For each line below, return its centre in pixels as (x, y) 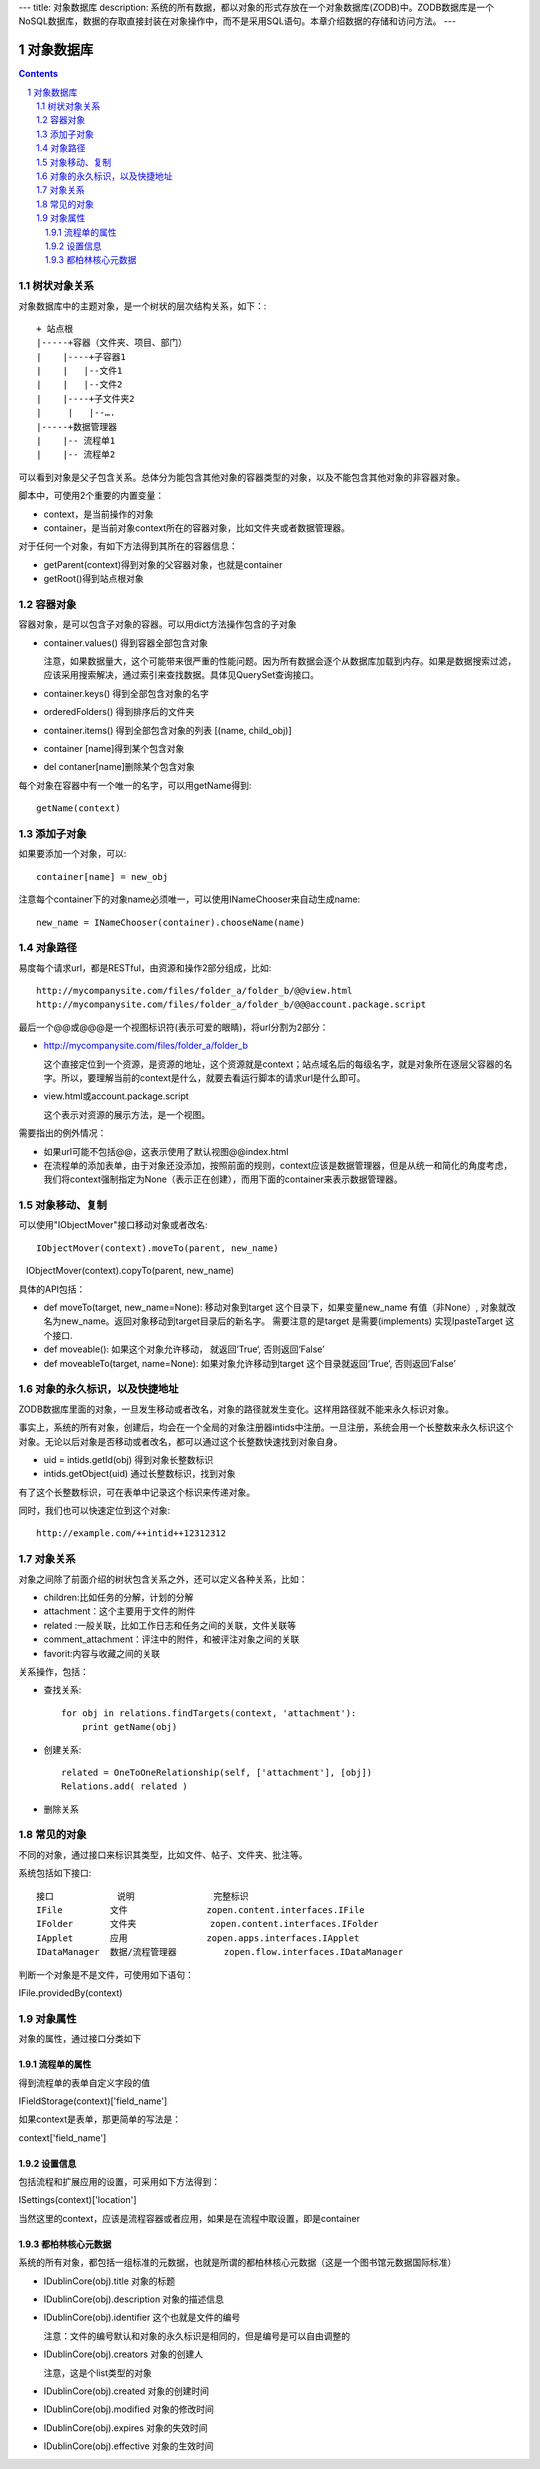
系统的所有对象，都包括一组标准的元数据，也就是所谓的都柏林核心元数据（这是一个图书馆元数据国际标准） (237, 2262)
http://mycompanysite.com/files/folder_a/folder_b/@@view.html (194, 991)
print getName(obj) (129, 1727)
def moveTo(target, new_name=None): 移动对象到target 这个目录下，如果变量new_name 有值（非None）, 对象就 (275, 1307)
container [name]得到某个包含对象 (114, 749)
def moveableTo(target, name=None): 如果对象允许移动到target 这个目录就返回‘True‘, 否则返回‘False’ (250, 1363)
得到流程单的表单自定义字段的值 (84, 2082)
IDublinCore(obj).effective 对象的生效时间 (128, 2446)
